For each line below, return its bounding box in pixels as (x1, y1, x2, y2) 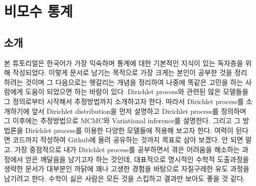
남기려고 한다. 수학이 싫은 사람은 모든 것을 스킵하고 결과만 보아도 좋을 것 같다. (4, 173, 245, 183)
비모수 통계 (4, 1, 73, 21)
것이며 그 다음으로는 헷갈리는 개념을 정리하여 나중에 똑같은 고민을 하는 (25, 77, 243, 87)
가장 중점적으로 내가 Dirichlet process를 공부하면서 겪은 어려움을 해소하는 (14, 144, 240, 154)
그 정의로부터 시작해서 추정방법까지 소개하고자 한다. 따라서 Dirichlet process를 (4, 96, 244, 106)
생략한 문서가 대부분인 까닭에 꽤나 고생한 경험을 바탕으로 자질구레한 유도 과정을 (4, 163, 250, 174)
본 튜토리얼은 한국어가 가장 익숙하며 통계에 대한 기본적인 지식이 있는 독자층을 (4, 57, 243, 68)
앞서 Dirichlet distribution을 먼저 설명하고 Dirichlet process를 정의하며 (32, 106, 247, 116)
